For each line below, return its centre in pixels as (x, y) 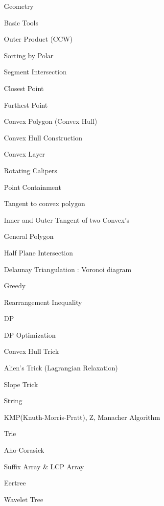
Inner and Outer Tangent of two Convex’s (67, 219)
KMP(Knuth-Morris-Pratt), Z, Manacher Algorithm (82, 417)
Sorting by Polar (29, 55)
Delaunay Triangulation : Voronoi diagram (68, 269)
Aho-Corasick (24, 450)
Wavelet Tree (24, 499)
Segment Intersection (35, 72)
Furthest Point (26, 104)
